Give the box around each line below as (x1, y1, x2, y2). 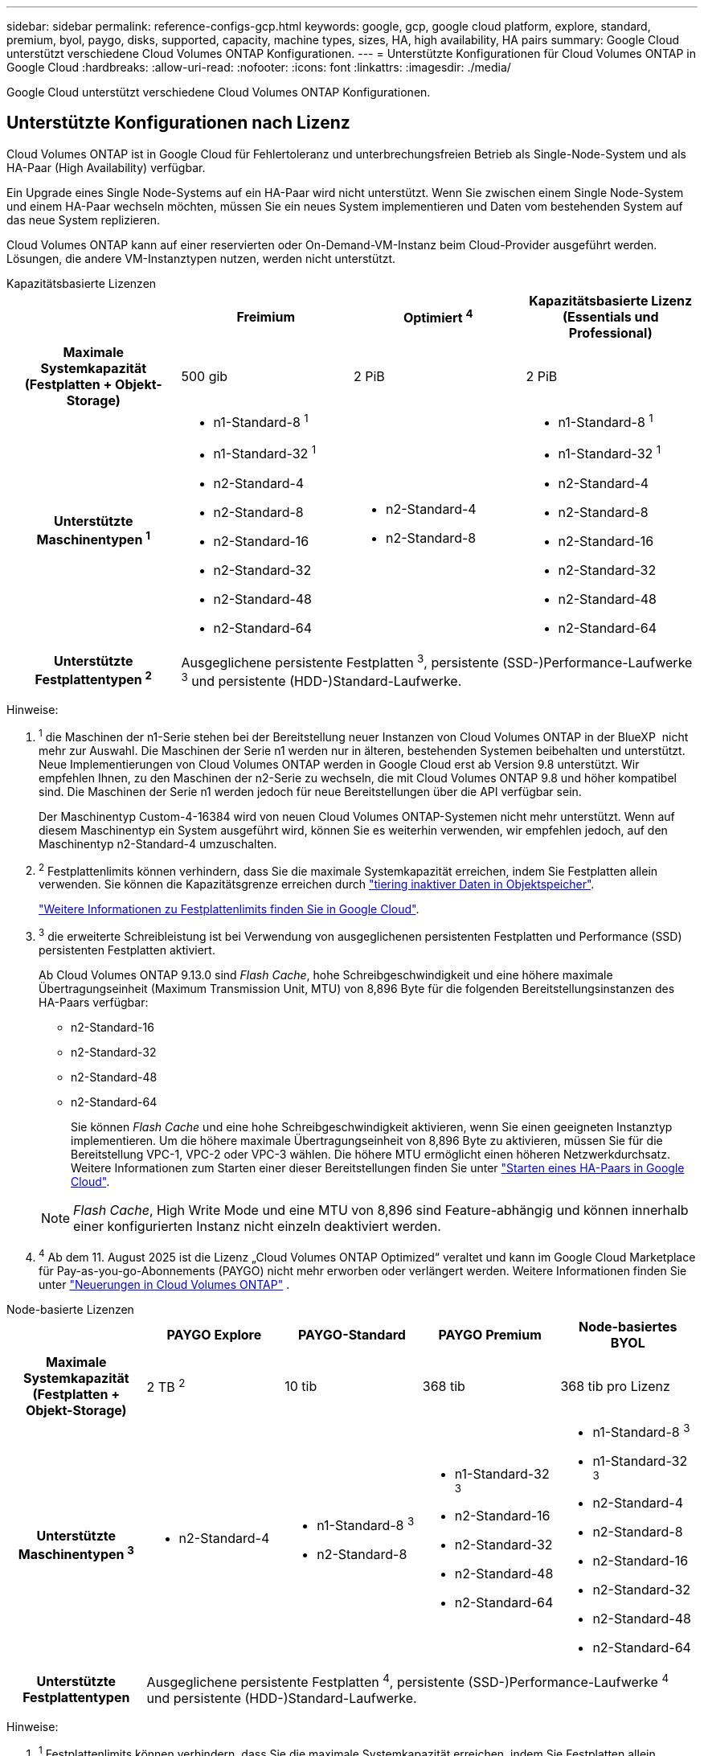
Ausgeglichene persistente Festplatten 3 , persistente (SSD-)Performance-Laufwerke (181, 651, 693, 671)
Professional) (568, 324, 653, 341)
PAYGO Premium (438, 1326, 542, 1343)
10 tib (284, 1377, 317, 1394)
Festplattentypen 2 (35, 669, 152, 688)
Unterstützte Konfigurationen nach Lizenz (6, 113, 350, 133)
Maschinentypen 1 (36, 528, 150, 548)
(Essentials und (562, 308, 659, 325)
